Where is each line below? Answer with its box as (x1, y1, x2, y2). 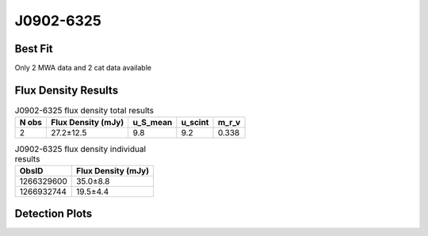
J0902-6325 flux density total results (14, 105, 155, 116)
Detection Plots (14, 207, 93, 221)
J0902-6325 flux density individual (14, 143, 147, 154)
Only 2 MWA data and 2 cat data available (14, 63, 152, 73)
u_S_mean (132, 117, 173, 128)
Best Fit (14, 42, 53, 55)
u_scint (181, 117, 209, 128)
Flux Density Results (14, 83, 119, 97)
